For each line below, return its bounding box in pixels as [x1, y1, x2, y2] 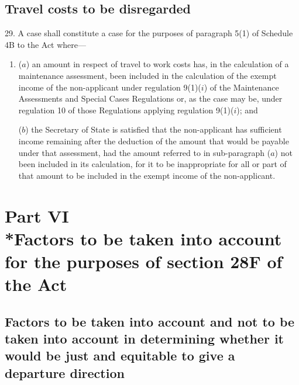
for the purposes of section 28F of [5, 249, 283, 273]
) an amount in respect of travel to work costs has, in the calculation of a [26, 58, 289, 70]
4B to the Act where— [5, 38, 87, 50]
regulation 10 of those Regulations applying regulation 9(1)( [18, 103, 234, 116]
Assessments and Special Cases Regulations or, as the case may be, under [18, 92, 283, 105]
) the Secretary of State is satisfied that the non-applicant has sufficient [25, 123, 282, 136]
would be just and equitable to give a [5, 346, 235, 365]
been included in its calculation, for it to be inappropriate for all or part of [18, 158, 287, 170]
